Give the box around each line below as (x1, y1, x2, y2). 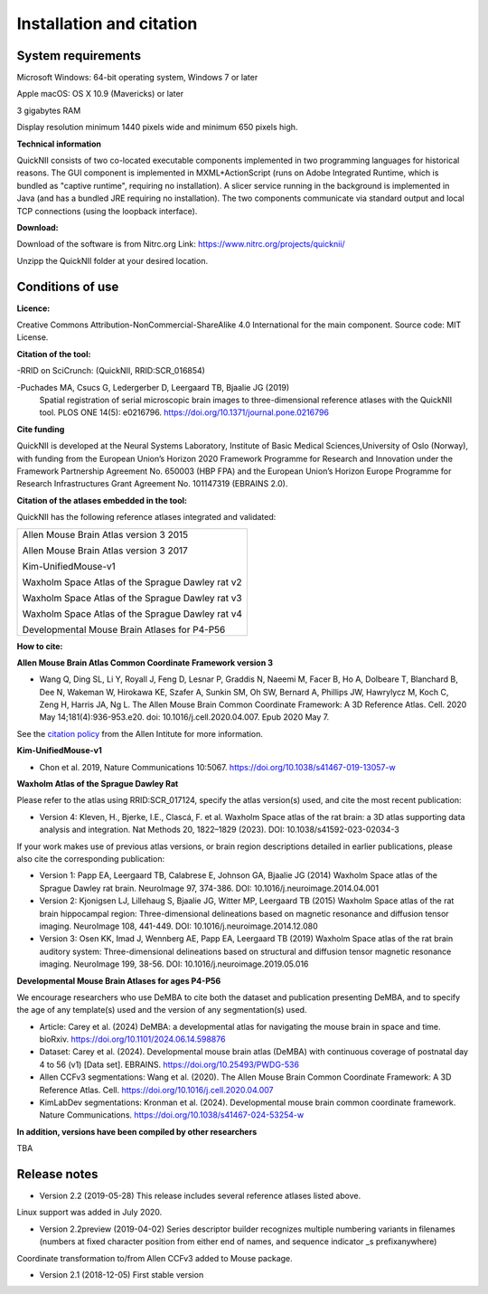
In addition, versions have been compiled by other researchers (16, 1126, 258, 1137)
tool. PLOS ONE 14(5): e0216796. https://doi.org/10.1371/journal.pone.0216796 (39, 407, 330, 418)
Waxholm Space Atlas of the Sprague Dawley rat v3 (22, 591, 243, 604)
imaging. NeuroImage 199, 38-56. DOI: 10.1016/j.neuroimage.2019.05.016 (39, 959, 309, 969)
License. (16, 332, 49, 343)
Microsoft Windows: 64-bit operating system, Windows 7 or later (16, 72, 258, 83)
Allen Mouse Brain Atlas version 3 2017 (22, 543, 189, 556)
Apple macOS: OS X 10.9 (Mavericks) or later (16, 89, 184, 99)
